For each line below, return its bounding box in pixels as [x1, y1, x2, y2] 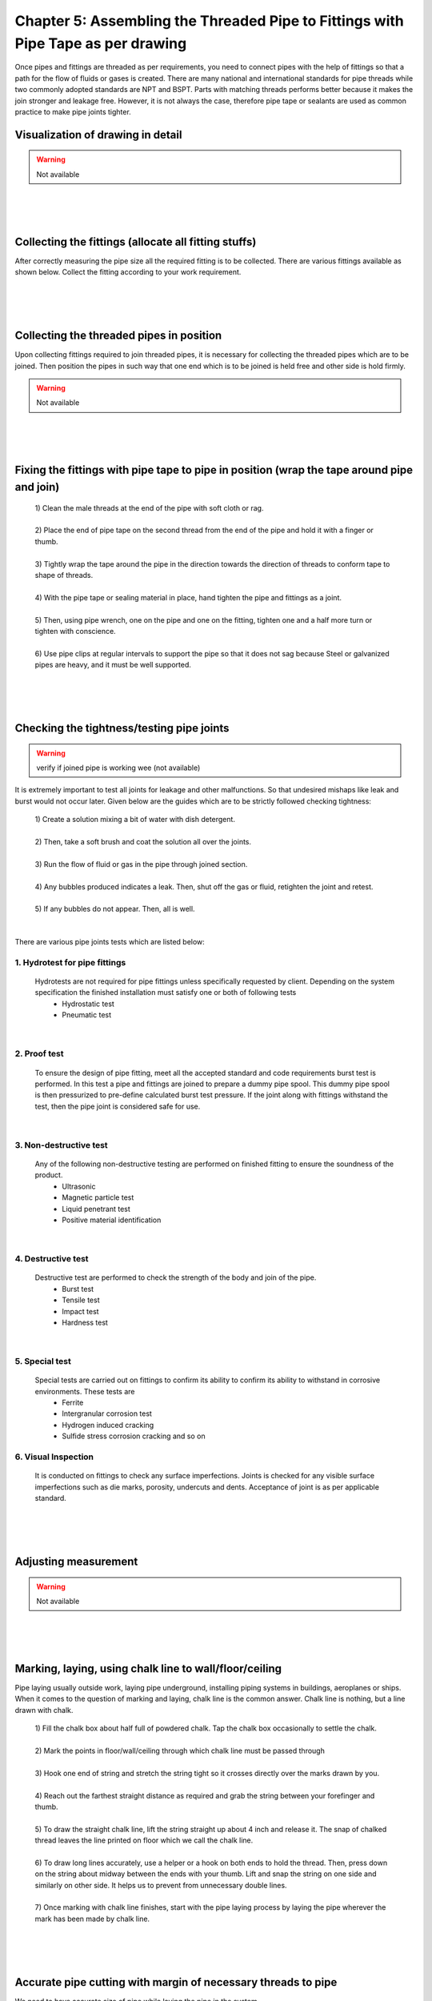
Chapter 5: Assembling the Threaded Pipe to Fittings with [14, 12, 404, 30]
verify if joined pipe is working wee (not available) [36, 763, 201, 772]
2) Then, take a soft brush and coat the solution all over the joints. [34, 836, 252, 846]
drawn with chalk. [14, 1705, 74, 1714]
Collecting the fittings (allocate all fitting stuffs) [14, 235, 257, 248]
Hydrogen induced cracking [62, 1420, 154, 1430]
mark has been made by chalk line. [34, 1914, 150, 1923]
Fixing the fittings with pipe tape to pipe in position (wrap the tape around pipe [14, 463, 414, 477]
